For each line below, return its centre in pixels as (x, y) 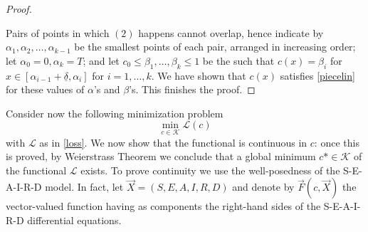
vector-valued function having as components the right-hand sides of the (163, 206)
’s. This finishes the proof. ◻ (192, 89)
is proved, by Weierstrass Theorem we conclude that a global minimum (161, 156)
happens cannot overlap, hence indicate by (231, 32)
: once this (337, 142)
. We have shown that (199, 75)
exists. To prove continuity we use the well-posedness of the (210, 170)
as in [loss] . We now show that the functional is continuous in (173, 142)
